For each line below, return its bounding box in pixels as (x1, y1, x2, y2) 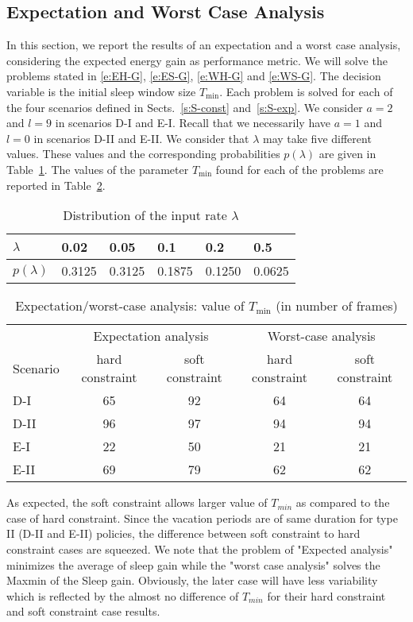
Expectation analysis (93, 326, 209, 346)
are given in (318, 145, 376, 162)
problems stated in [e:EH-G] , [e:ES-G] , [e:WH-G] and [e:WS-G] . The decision (6, 68, 381, 84)
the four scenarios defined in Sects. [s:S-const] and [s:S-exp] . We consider (6, 99, 363, 115)
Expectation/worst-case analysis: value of (15, 296, 245, 315)
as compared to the (295, 494, 390, 511)
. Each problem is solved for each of (219, 83, 393, 99)
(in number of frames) (276, 296, 398, 315)
